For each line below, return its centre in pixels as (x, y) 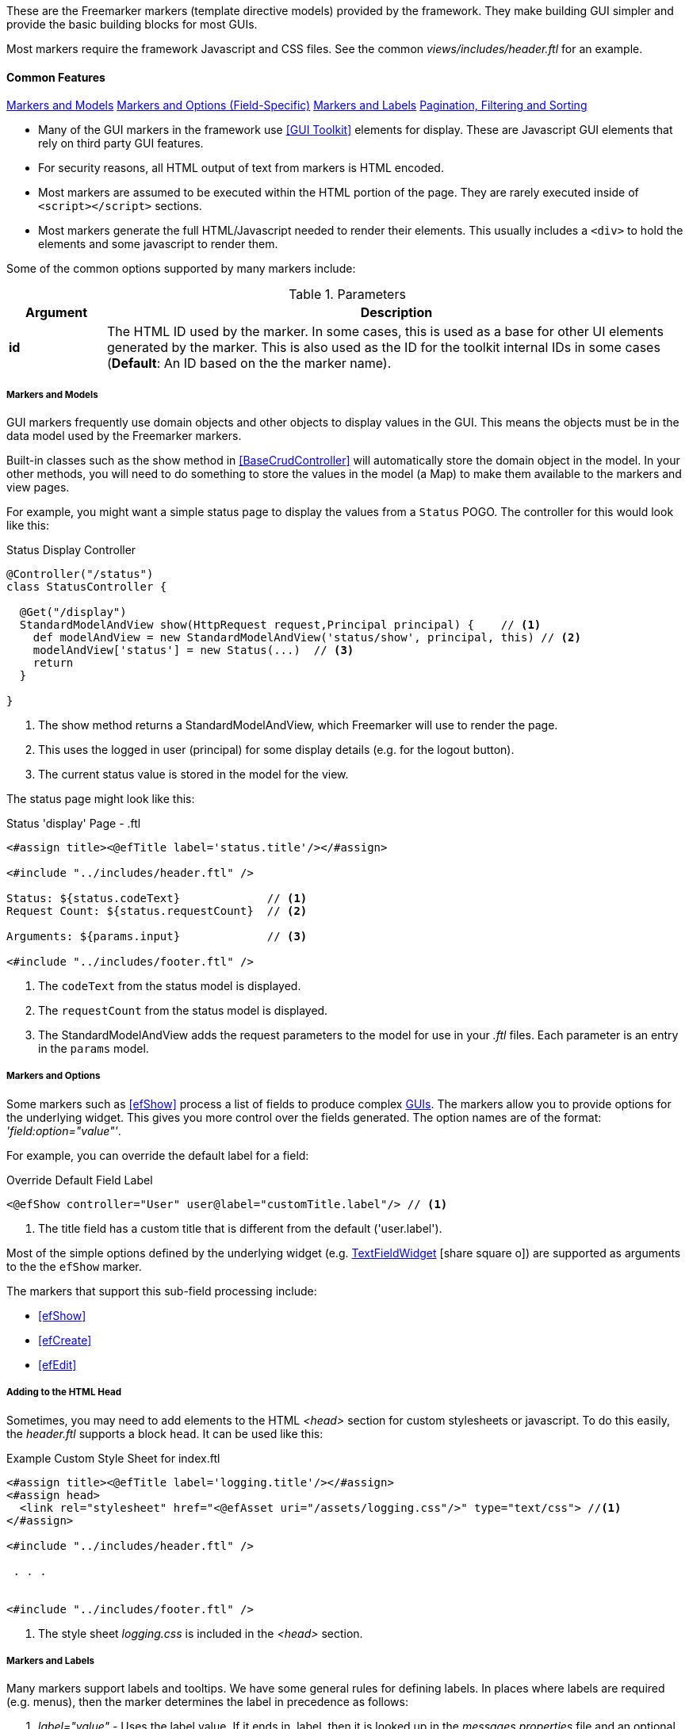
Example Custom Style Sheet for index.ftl (113, 1458)
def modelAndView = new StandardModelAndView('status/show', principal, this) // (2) (307, 637)
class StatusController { (87, 587)
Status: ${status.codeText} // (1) (157, 898)
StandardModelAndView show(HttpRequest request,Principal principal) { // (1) (280, 625)
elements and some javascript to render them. (158, 244)
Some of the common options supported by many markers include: (181, 269)
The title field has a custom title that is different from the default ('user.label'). (240, 1228)
